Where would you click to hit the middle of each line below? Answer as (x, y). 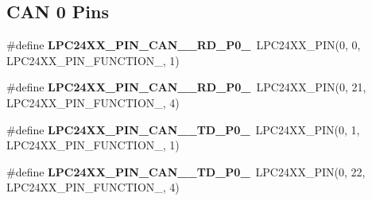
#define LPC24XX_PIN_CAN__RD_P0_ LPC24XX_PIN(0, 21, (186, 87)
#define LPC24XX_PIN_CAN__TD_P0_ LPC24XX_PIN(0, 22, (186, 171)
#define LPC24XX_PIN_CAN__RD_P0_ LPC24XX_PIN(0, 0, (184, 45)
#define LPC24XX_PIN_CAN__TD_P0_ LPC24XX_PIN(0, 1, (183, 129)
